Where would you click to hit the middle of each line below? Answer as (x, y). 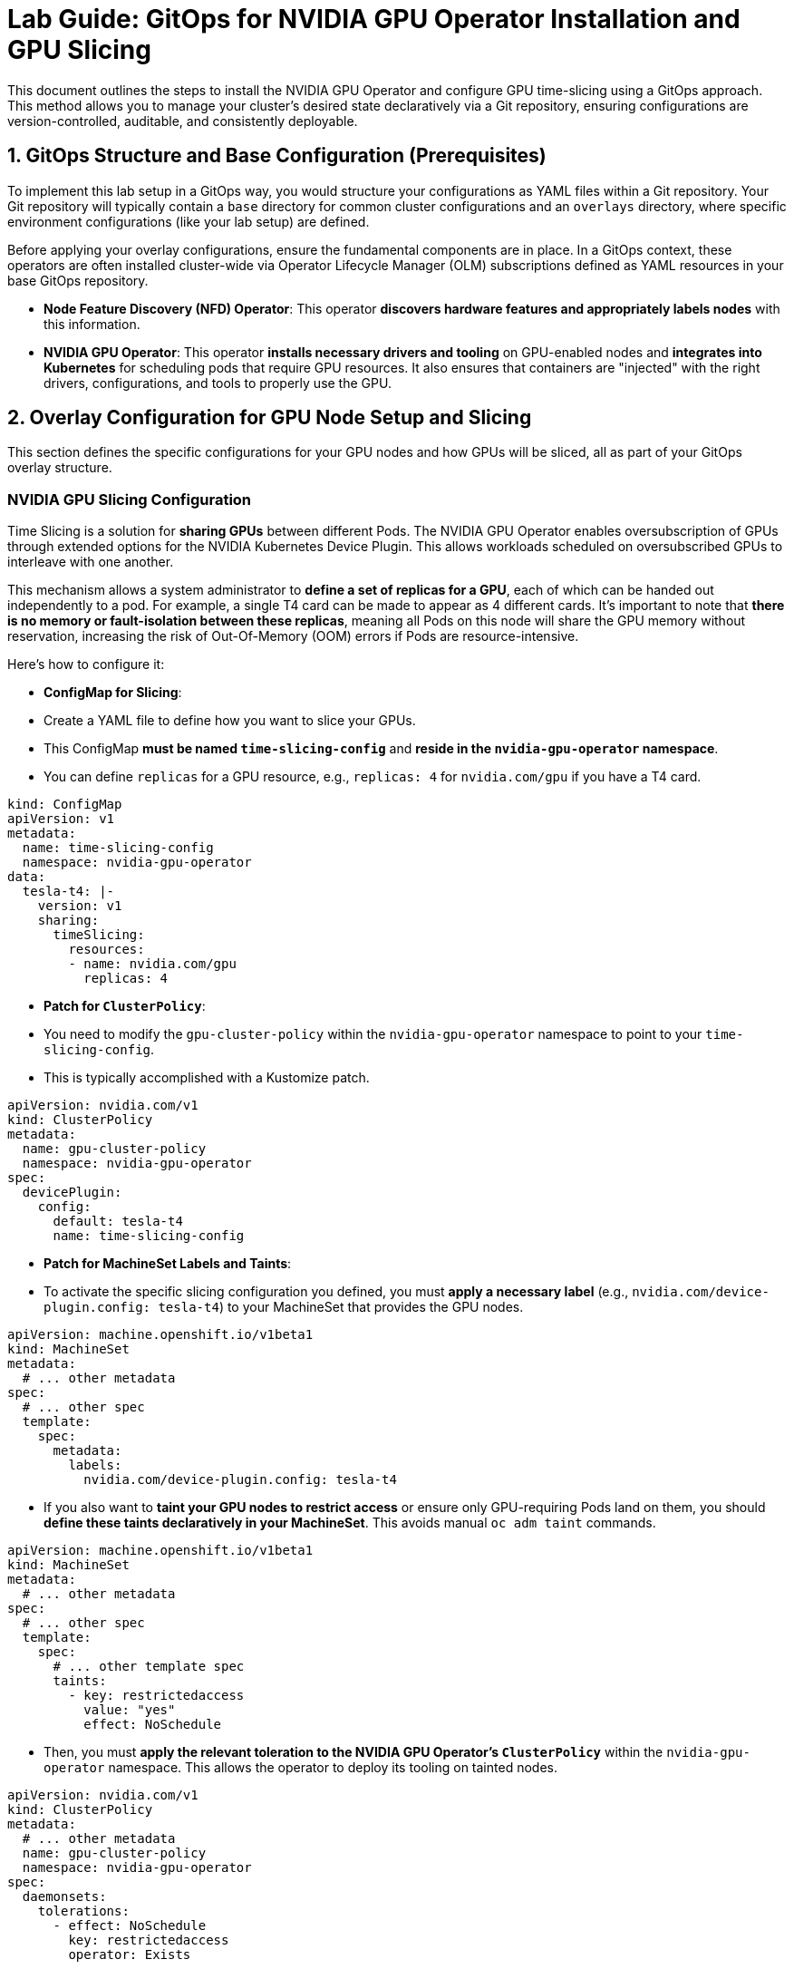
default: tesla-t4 (118, 1222)
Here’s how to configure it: (86, 664)
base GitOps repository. (78, 280)
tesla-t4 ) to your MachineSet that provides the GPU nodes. (341, 1307)
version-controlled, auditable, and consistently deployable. (183, 121)
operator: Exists (130, 1955)
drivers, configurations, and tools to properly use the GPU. (218, 383)
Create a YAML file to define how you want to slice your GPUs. (230, 721)
